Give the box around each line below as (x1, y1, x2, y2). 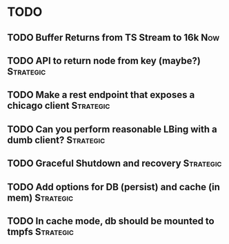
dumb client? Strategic (7, 134, 106, 145)
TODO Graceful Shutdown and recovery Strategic (7, 158, 222, 170)
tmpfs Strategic (7, 225, 74, 238)
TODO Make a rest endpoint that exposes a (7, 89, 195, 101)
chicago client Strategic (7, 100, 110, 112)
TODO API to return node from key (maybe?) (7, 54, 201, 66)
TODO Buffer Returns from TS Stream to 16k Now (7, 32, 220, 43)
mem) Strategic (7, 192, 74, 203)
